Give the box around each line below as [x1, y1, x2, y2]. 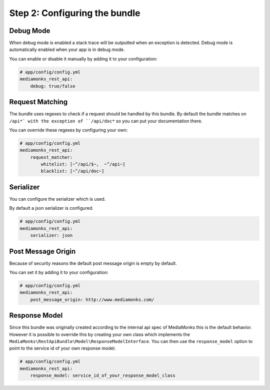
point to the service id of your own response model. [9, 345, 116, 352]
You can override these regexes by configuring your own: [9, 127, 128, 133]
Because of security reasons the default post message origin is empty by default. [9, 260, 177, 266]
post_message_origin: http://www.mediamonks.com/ [30, 297, 154, 302]
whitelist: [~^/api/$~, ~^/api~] [40, 161, 125, 167]
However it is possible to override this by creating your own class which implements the [9, 331, 190, 337]
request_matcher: [30, 154, 73, 160]
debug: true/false [30, 83, 75, 89]
